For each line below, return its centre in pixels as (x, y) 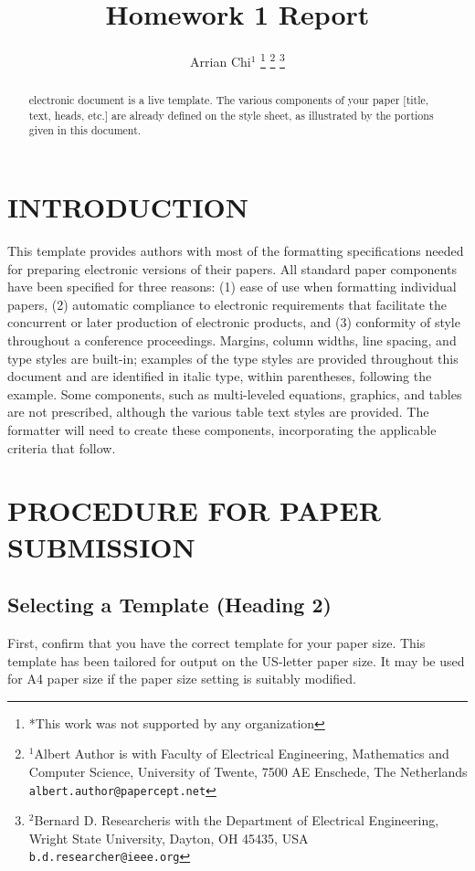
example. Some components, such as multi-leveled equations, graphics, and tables (235, 393)
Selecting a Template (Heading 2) (169, 605)
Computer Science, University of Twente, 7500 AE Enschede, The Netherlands (248, 771)
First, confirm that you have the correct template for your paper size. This (216, 642)
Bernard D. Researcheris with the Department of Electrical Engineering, (237, 820)
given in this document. (85, 130)
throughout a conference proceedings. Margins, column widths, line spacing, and (232, 340)
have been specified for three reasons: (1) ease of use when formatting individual (232, 287)
